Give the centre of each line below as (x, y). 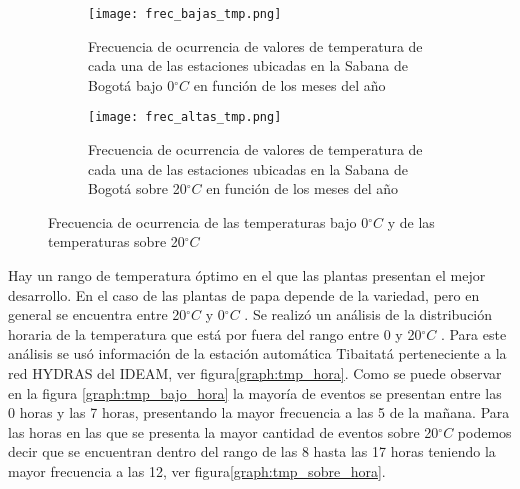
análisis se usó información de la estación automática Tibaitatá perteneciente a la (257, 353)
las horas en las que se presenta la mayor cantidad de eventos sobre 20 (223, 431)
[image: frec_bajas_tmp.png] (185, 14)
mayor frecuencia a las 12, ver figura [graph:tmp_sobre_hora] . (197, 471)
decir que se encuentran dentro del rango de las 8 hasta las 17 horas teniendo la (252, 451)
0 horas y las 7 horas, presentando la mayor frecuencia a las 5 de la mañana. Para (259, 412)
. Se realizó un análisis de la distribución (368, 314)
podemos (484, 431)
